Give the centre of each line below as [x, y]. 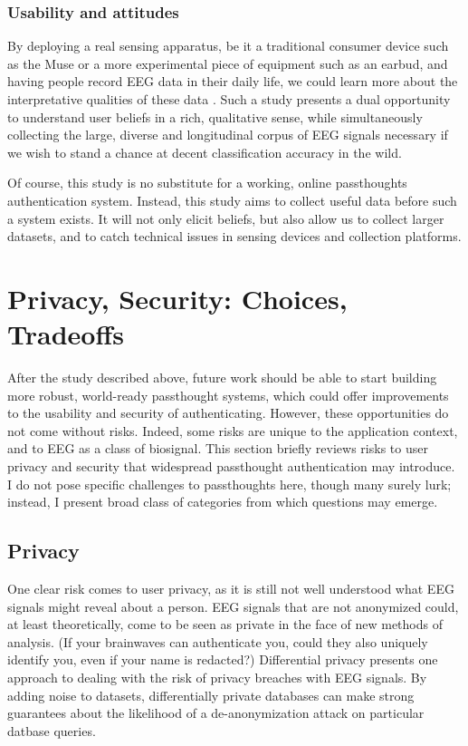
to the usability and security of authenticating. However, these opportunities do [228, 413]
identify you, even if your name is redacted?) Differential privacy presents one [223, 659]
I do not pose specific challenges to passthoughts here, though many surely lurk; [229, 484]
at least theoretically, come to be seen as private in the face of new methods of [225, 624]
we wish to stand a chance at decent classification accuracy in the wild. [205, 152]
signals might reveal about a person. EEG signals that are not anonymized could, [233, 606]
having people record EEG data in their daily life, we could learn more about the [233, 81]
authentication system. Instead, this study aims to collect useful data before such [232, 200]
